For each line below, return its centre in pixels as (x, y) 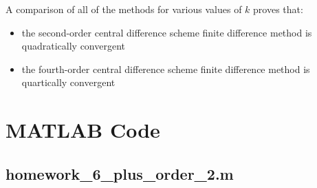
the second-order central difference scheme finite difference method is (167, 32)
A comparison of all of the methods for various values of (124, 9)
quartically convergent (68, 82)
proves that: (278, 9)
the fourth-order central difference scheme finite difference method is (166, 69)
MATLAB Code (83, 130)
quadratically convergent (74, 46)
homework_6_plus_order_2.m (120, 173)
